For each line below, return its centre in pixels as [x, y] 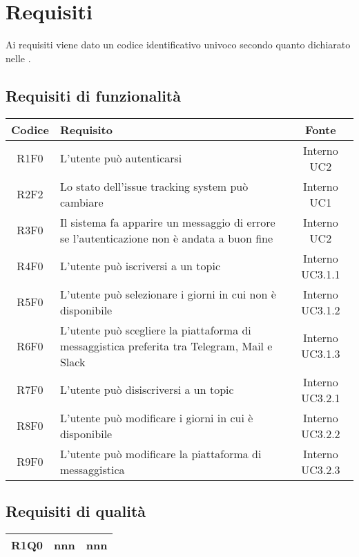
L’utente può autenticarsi [121, 158]
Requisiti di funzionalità [93, 95]
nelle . [18, 58]
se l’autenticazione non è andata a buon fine [166, 238]
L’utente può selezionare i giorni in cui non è [168, 294]
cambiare [81, 202]
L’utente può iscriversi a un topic [140, 266]
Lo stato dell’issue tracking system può [154, 186]
